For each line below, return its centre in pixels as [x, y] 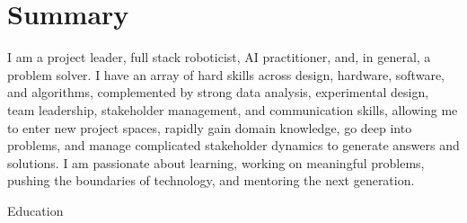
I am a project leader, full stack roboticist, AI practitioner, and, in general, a [219, 57]
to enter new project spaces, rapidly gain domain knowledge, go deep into [210, 127]
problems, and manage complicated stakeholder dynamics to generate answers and [233, 145]
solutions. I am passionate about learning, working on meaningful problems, [216, 162]
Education [35, 210]
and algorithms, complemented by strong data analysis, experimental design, [218, 92]
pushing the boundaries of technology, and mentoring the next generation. [211, 180]
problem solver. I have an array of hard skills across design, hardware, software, [226, 74]
